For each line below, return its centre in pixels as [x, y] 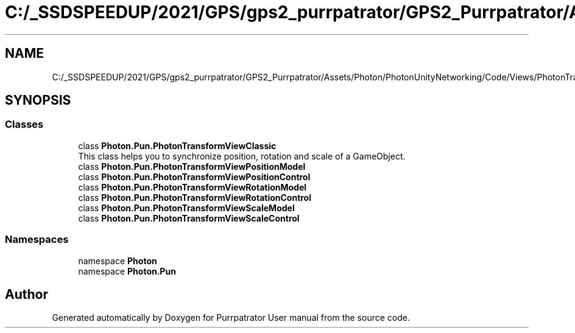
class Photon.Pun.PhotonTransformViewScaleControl [189, 218]
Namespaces [37, 240]
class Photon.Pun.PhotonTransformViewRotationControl [195, 197]
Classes [24, 124]
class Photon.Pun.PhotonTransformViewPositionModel [192, 166]
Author [26, 294]
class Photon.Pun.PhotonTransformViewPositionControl [194, 177]
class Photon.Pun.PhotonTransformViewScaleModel [186, 208]
